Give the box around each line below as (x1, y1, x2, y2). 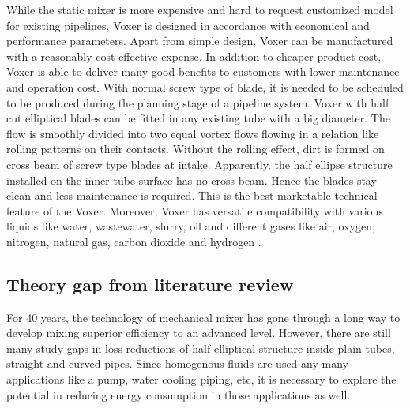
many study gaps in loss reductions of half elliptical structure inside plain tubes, (6, 339, 395, 356)
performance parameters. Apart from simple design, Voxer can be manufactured (6, 32, 393, 49)
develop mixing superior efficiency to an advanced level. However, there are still (6, 324, 391, 341)
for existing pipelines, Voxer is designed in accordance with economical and (6, 17, 370, 33)
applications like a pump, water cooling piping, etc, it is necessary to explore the (6, 371, 397, 387)
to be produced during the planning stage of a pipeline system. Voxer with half (6, 94, 389, 110)
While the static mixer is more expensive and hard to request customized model (6, 2, 393, 17)
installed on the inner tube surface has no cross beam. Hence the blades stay (6, 171, 377, 188)
